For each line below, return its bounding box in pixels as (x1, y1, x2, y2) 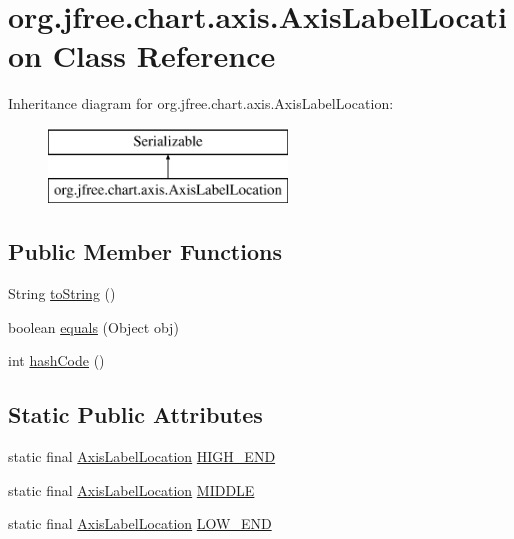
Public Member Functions (8, 236, 282, 267)
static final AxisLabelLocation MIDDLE (8, 479, 255, 500)
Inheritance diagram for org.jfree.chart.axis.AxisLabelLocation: (8, 93, 394, 114)
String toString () (8, 283, 116, 304)
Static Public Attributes (8, 399, 263, 430)
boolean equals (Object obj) (8, 316, 179, 337)
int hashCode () (8, 350, 105, 371)
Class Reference (52, 35, 276, 76)
